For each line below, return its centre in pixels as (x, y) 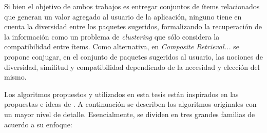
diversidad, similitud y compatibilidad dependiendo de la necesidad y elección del (132, 66)
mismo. (15, 77)
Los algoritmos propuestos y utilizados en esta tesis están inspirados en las (121, 94)
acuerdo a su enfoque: (38, 124)
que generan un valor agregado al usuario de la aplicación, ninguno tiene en (123, 16)
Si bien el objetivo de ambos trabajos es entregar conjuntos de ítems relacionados (132, 6)
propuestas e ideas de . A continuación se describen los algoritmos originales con (130, 104)
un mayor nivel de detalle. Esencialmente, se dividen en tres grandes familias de (130, 114)
